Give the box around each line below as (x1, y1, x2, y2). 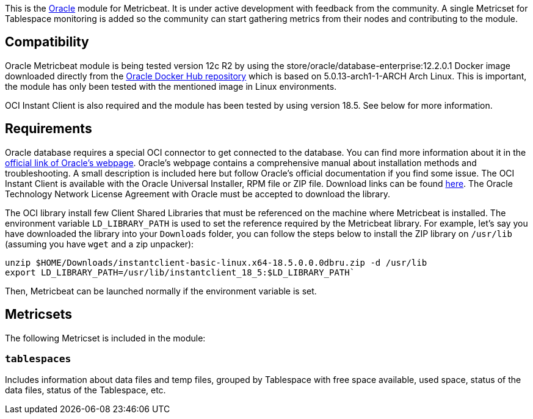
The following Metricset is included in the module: (5, 332, 206, 343)
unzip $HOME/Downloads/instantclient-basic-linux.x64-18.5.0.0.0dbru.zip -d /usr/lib (5, 257, 427, 268)
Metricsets (5, 307, 73, 322)
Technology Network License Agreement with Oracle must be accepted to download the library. (5, 188, 391, 199)
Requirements (5, 121, 92, 137)
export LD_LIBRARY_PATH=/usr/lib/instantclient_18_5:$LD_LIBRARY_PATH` (5, 267, 355, 277)
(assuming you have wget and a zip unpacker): (5, 238, 194, 249)
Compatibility (5, 34, 89, 50)
